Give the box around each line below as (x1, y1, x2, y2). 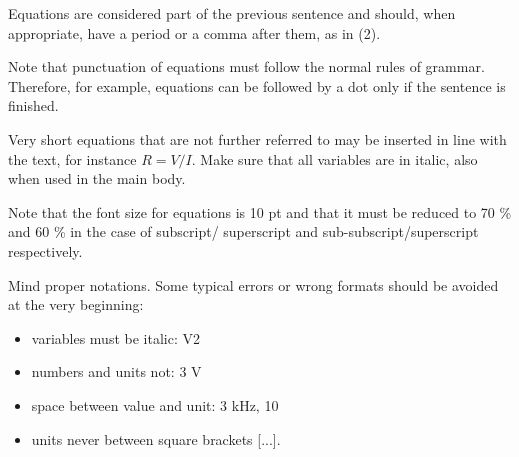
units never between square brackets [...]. (31, 428, 281, 449)
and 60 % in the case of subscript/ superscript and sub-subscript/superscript (8, 221, 479, 242)
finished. (8, 95, 59, 116)
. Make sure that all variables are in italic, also (191, 148, 478, 169)
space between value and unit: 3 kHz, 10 (31, 394, 279, 415)
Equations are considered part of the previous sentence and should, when (8, 3, 456, 23)
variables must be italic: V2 (31, 327, 200, 348)
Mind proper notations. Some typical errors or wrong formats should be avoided (8, 274, 499, 295)
